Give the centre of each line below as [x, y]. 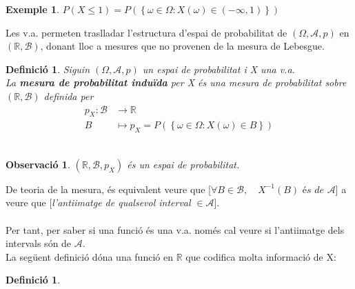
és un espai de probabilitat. [183, 164]
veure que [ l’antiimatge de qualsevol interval [98, 202]
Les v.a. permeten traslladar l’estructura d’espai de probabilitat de [146, 32]
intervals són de [39, 243]
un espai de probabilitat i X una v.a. [219, 69]
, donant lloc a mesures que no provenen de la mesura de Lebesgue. [182, 46]
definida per [69, 96]
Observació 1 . [38, 164]
